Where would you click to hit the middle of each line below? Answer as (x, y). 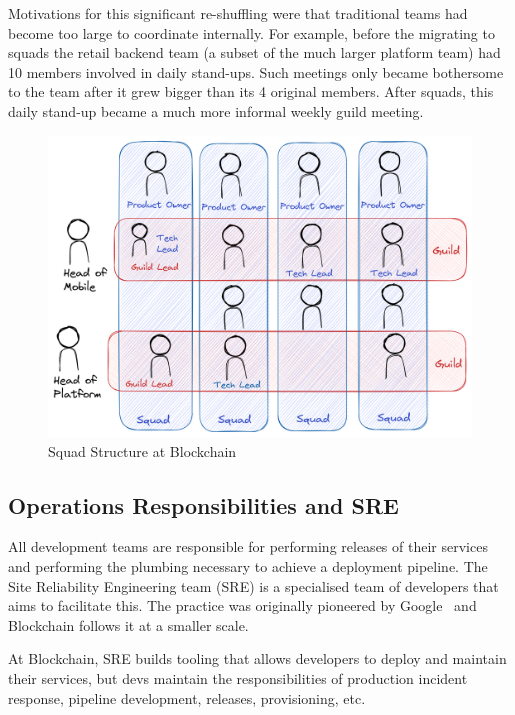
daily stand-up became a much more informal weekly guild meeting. (216, 110)
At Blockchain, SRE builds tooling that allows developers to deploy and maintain (257, 658)
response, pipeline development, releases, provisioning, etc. (187, 697)
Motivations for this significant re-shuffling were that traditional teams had (238, 13)
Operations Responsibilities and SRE (203, 504)
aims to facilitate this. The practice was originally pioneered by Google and (242, 605)
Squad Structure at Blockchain (142, 450)
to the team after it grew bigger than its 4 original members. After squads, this (251, 91)
